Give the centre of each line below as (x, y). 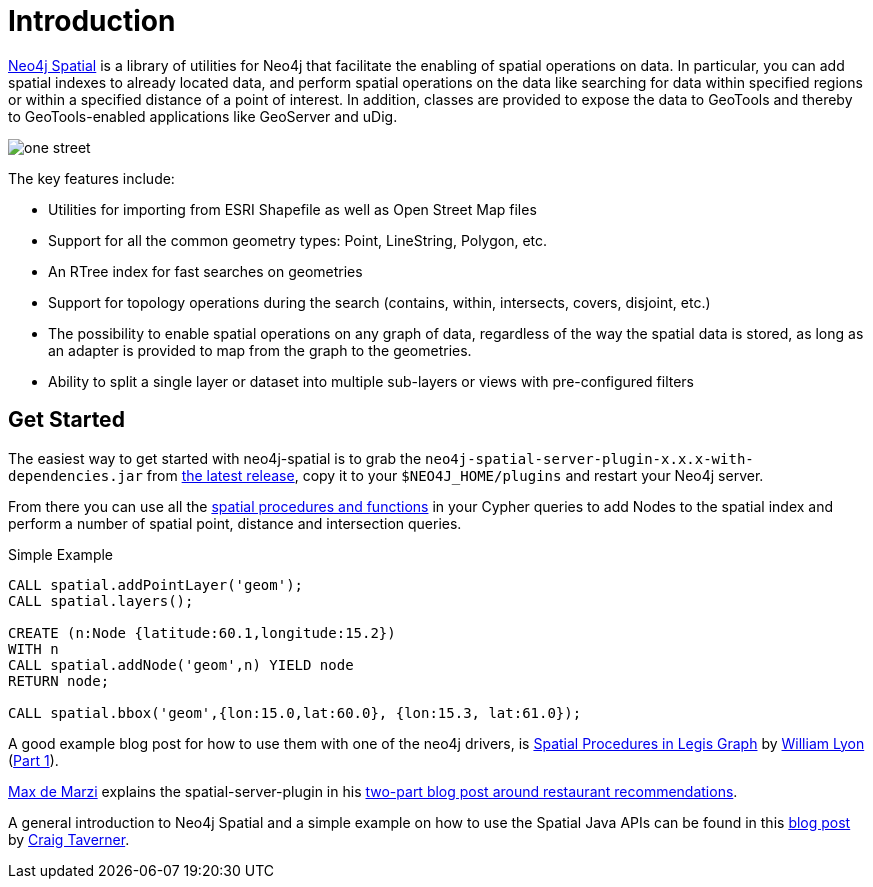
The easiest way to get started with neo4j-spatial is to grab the (215, 458)
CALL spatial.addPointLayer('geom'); (156, 584)
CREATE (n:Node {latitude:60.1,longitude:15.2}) (202, 632)
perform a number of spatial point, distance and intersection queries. (235, 523)
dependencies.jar (75, 475)
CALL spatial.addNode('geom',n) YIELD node (181, 664)
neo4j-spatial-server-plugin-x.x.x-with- (589, 458)
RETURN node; (59, 680)
